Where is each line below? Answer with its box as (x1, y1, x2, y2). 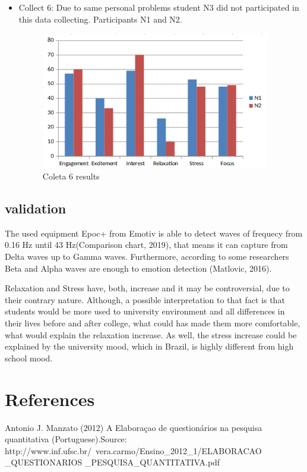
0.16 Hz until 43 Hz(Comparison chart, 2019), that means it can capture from (5, 238, 288, 251)
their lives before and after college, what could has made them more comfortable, (5, 317, 300, 329)
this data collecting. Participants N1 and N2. (18, 12, 182, 25)
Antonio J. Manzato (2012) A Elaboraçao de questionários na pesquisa (5, 421, 262, 433)
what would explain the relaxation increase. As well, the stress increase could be (5, 328, 297, 341)
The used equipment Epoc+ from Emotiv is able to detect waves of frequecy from (5, 226, 303, 239)
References (5, 386, 95, 411)
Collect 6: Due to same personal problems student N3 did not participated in (18, 1, 299, 13)
